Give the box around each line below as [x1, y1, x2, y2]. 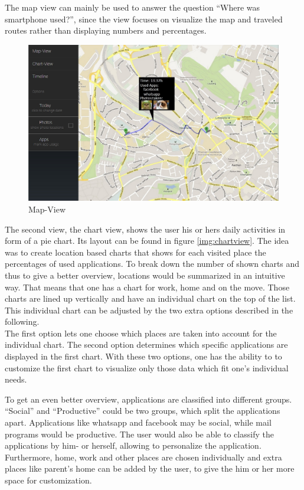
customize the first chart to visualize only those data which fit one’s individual [5, 361, 289, 374]
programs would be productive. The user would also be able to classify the [5, 427, 274, 440]
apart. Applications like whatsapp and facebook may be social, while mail [5, 416, 272, 429]
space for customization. [5, 474, 92, 486]
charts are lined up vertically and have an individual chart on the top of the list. [5, 292, 296, 305]
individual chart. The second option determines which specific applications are [5, 338, 288, 351]
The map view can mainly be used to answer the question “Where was [5, 1, 260, 13]
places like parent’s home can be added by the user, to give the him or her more [5, 462, 295, 475]
